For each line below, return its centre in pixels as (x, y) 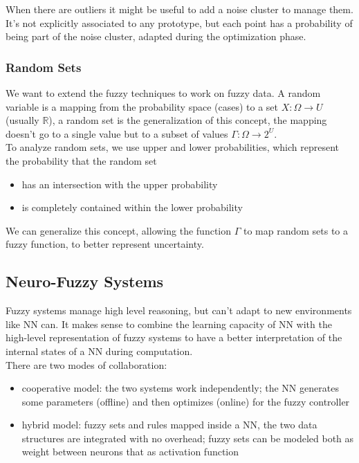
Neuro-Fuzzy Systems (85, 281)
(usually (22, 120)
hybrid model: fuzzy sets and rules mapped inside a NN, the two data (169, 425)
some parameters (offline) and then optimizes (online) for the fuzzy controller (186, 401)
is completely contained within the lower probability (132, 207)
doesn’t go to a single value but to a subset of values (117, 133)
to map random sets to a (296, 230)
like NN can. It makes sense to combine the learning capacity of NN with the (169, 324)
